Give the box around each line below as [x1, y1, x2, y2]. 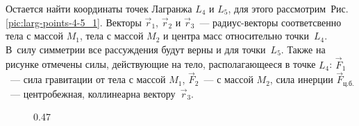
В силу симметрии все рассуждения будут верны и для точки [6, 42, 266, 56]
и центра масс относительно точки [163, 28, 309, 43]
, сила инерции [269, 72, 333, 87]
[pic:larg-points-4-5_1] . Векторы [6, 15, 142, 29]
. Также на [281, 42, 326, 56]
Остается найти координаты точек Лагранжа [6, 1, 192, 15]
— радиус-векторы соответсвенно [199, 15, 342, 29]
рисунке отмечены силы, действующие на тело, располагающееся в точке [6, 57, 316, 71]
